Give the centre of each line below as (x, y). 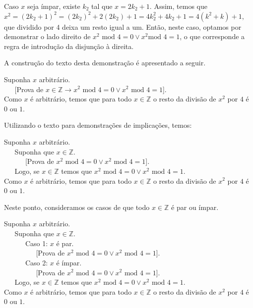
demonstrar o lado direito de (47, 36)
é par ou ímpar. (195, 207)
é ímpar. (69, 262)
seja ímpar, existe (54, 6)
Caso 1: (36, 243)
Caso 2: (36, 262)
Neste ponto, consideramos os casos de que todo (77, 207)
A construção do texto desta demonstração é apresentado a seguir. (105, 63)
